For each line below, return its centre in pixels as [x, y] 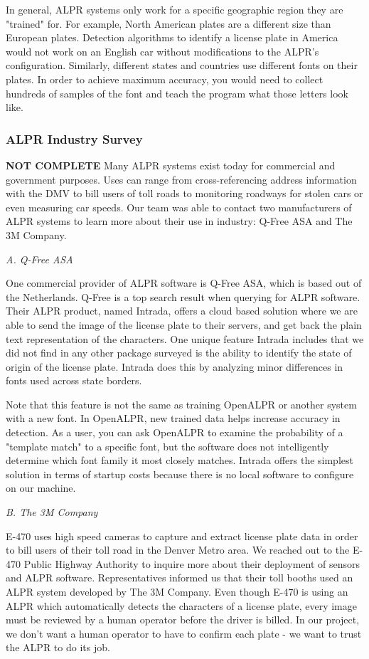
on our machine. [41, 488]
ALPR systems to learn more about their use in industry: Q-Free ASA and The [179, 221]
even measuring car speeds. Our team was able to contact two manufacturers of [179, 207]
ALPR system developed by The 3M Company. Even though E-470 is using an [177, 591]
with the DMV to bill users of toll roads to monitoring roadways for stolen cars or [184, 193]
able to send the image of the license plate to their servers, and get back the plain [184, 324]
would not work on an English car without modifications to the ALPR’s [162, 51]
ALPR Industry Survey [74, 138]
